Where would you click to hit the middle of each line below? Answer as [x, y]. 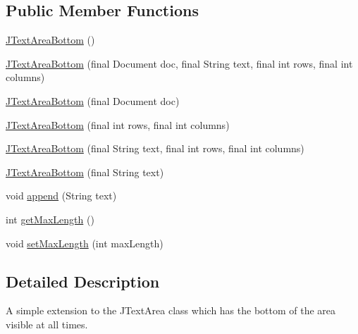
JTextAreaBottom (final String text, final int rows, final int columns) [155, 148]
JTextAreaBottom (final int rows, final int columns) [118, 124]
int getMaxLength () [50, 219]
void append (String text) [61, 196]
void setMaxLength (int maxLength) [85, 243]
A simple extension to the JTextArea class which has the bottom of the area [171, 310]
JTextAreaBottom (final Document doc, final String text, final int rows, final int [179, 63]
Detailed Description [83, 281]
